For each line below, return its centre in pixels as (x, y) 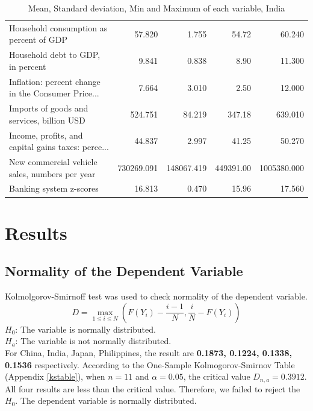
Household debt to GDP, (55, 55)
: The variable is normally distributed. (85, 329)
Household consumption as (58, 27)
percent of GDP (38, 39)
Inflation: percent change (55, 81)
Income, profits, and (46, 135)
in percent (28, 66)
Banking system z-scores (54, 188)
